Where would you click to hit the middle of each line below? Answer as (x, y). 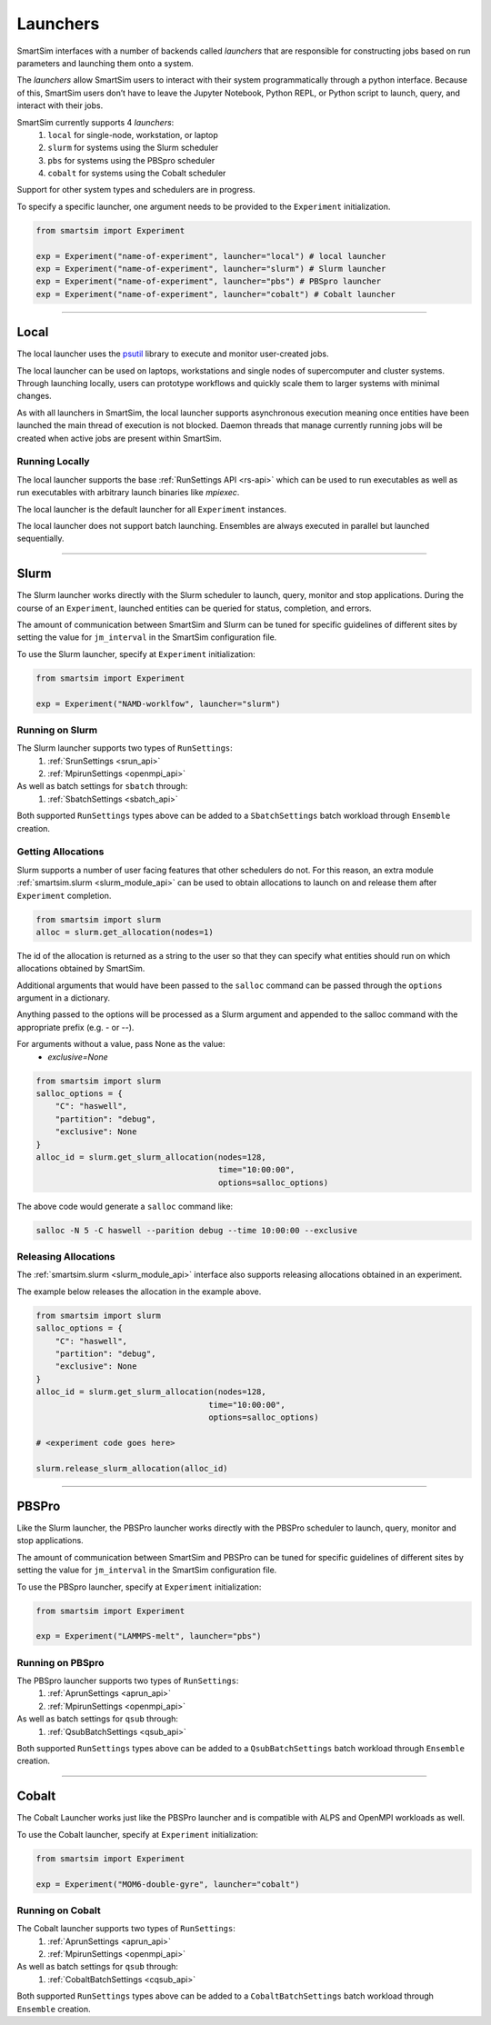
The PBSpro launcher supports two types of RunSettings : (128, 1681)
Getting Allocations (60, 852)
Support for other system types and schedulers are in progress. (136, 190)
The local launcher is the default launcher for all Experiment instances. (151, 509)
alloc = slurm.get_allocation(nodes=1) (125, 932)
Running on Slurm (57, 730)
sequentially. (40, 539)
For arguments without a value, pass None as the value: (121, 1044)
